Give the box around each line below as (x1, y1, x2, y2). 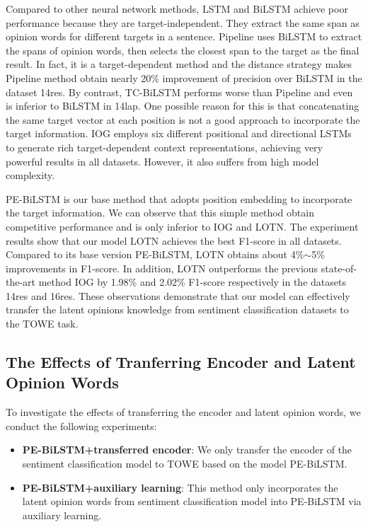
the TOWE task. (6, 316, 79, 331)
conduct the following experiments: (6, 418, 157, 433)
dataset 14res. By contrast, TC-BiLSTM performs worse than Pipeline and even (6, 84, 353, 99)
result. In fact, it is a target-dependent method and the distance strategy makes (6, 57, 352, 71)
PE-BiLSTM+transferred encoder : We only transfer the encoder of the (22, 442, 352, 457)
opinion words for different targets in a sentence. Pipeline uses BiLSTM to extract (6, 29, 362, 44)
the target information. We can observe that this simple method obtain (6, 205, 314, 220)
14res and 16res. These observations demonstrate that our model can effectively (6, 288, 350, 303)
